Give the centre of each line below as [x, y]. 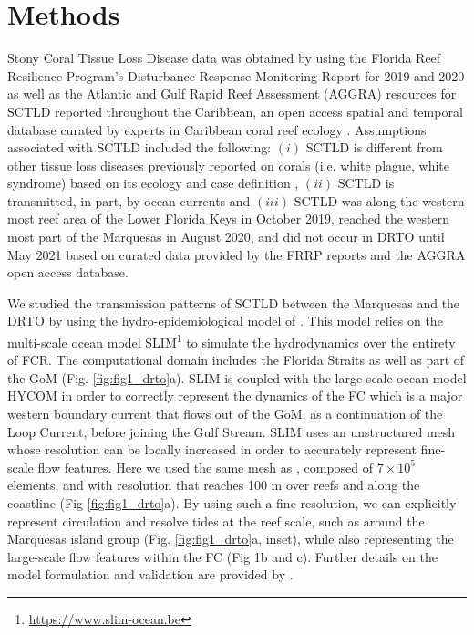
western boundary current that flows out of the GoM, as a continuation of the [225, 414]
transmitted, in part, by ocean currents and [129, 200]
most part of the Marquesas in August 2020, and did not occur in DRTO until [226, 237]
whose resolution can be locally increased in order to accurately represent [212, 449]
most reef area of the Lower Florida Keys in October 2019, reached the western [229, 219]
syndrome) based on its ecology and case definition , [153, 183]
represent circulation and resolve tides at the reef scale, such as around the [216, 520]
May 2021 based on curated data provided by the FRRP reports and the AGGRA [237, 254]
